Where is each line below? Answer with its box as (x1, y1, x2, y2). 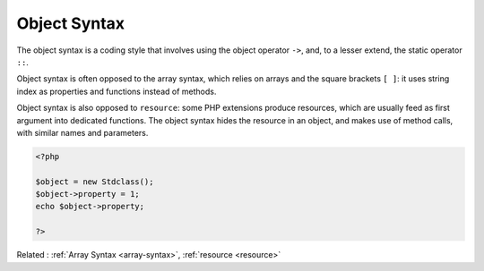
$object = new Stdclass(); (35, 176, 154, 187)
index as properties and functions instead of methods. (16, 86, 217, 97)
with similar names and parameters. (16, 127, 149, 138)
